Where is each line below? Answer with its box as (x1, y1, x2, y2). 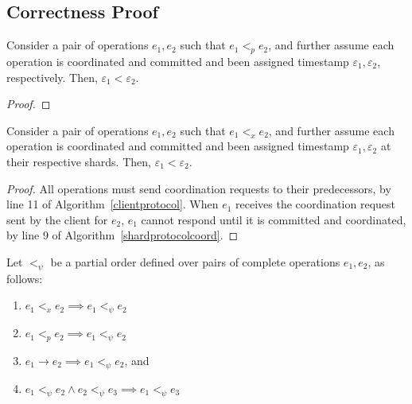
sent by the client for (6, 211, 108, 227)
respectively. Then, (6, 68, 98, 85)
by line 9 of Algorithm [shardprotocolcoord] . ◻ (6, 227, 239, 243)
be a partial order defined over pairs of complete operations (50, 253, 340, 270)
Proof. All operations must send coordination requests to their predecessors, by (6, 180, 391, 196)
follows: (6, 270, 43, 286)
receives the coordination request (235, 196, 395, 212)
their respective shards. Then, (6, 153, 151, 169)
